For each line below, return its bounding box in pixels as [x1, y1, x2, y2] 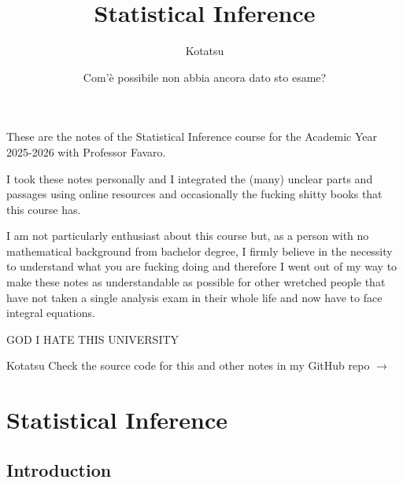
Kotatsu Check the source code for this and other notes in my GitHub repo [6, 357, 370, 374]
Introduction [6, 457, 112, 481]
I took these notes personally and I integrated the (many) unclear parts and [6, 170, 373, 186]
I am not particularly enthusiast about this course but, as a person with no [6, 227, 369, 244]
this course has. [6, 201, 81, 217]
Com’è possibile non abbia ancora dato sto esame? [83, 68, 327, 85]
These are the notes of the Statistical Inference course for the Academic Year [6, 128, 377, 145]
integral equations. [6, 304, 95, 321]
